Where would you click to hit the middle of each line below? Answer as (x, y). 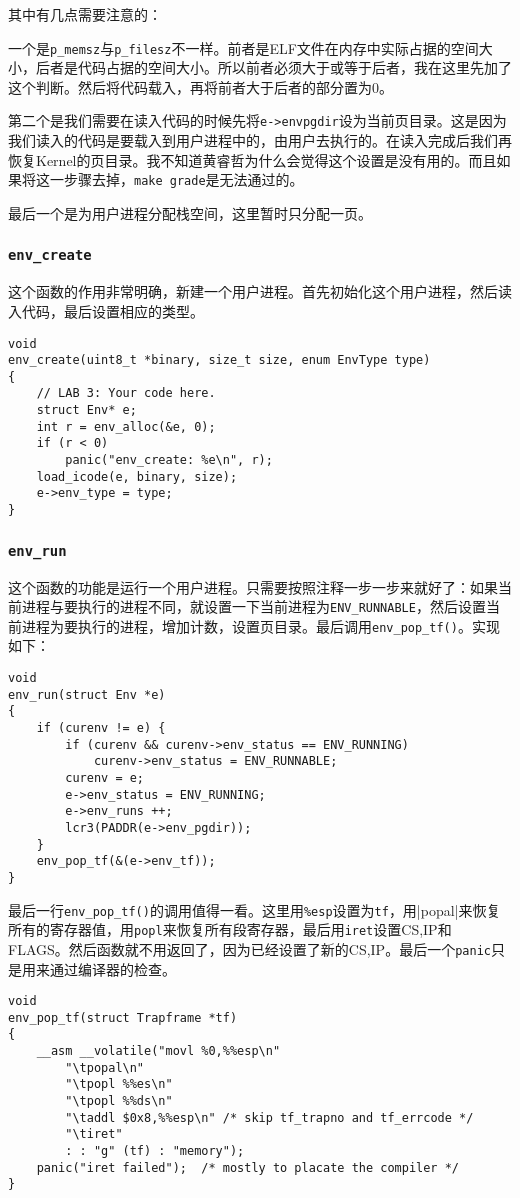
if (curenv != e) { (101, 727)
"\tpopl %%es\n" (119, 1084)
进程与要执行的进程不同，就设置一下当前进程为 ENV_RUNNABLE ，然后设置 (253, 606)
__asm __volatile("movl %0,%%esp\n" (158, 1051)
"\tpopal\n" (105, 1067)
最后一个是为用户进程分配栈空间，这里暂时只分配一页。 (190, 212)
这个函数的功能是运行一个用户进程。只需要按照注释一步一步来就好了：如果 (253, 586)
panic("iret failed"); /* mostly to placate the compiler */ (248, 1167)
